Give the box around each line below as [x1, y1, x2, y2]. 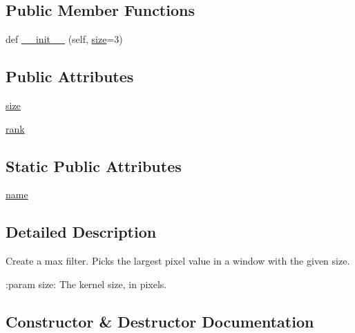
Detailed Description [6, 221, 157, 242]
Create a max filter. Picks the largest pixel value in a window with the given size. [6, 254, 350, 268]
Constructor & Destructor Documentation [6, 310, 314, 332]
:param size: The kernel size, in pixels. [6, 276, 167, 291]
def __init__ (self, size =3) [6, 32, 123, 46]
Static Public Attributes [6, 155, 182, 176]
